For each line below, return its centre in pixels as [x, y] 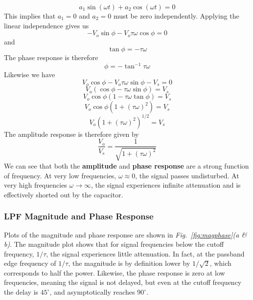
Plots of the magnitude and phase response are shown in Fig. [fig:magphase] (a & [126, 234]
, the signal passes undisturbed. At [187, 175]
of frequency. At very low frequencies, [60, 175]
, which [220, 263]
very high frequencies [35, 185]
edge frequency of [30, 263]
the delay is [21, 292]
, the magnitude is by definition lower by [129, 263]
